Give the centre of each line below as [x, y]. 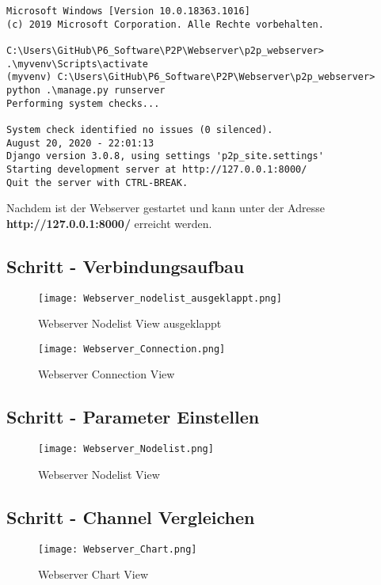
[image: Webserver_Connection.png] [132, 349]
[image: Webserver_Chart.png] [118, 549]
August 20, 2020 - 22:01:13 [80, 143]
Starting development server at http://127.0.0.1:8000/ [157, 169]
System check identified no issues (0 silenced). [140, 129]
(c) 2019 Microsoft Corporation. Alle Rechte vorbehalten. [165, 24]
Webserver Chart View [93, 574]
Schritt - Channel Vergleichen [131, 517]
